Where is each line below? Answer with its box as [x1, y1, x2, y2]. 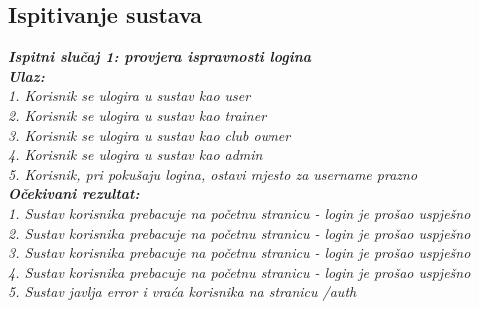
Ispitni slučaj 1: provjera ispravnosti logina [8, 46, 312, 67]
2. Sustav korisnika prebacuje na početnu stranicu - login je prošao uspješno [8, 222, 471, 243]
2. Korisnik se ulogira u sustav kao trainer [8, 104, 267, 125]
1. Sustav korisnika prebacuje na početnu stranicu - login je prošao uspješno [8, 202, 471, 223]
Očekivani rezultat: [8, 183, 140, 204]
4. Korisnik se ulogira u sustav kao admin [8, 144, 263, 165]
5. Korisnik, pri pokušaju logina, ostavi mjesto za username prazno [8, 163, 418, 184]
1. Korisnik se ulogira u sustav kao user [8, 85, 251, 106]
